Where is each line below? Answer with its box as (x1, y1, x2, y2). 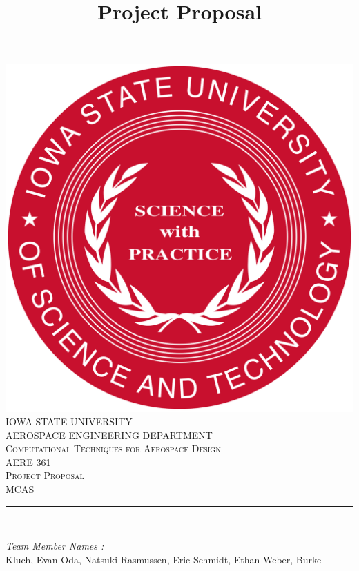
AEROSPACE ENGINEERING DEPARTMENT (6, 427, 213, 442)
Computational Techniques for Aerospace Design (6, 441, 221, 456)
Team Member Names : (6, 539, 104, 553)
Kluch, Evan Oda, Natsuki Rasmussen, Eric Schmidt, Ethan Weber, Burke (6, 552, 322, 566)
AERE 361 (6, 454, 51, 469)
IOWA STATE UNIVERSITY (6, 414, 133, 428)
